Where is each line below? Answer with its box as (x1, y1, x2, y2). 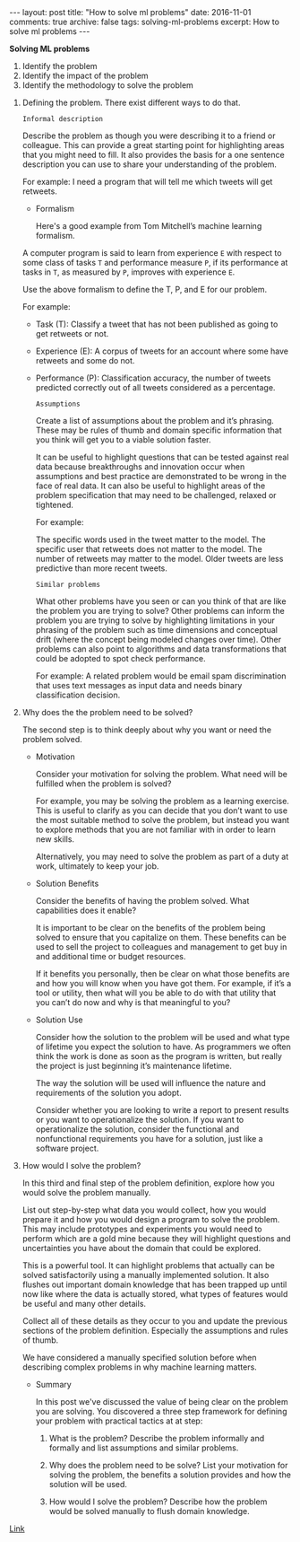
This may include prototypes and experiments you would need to (21, 1223, 262, 1234)
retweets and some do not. (35, 355, 135, 365)
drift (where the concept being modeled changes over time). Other (35, 635, 282, 644)
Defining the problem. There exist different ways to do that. (21, 97, 241, 108)
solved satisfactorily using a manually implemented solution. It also (21, 1270, 270, 1280)
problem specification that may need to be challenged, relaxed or (35, 490, 277, 500)
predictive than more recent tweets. (35, 563, 168, 574)
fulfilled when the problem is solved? (35, 778, 172, 789)
